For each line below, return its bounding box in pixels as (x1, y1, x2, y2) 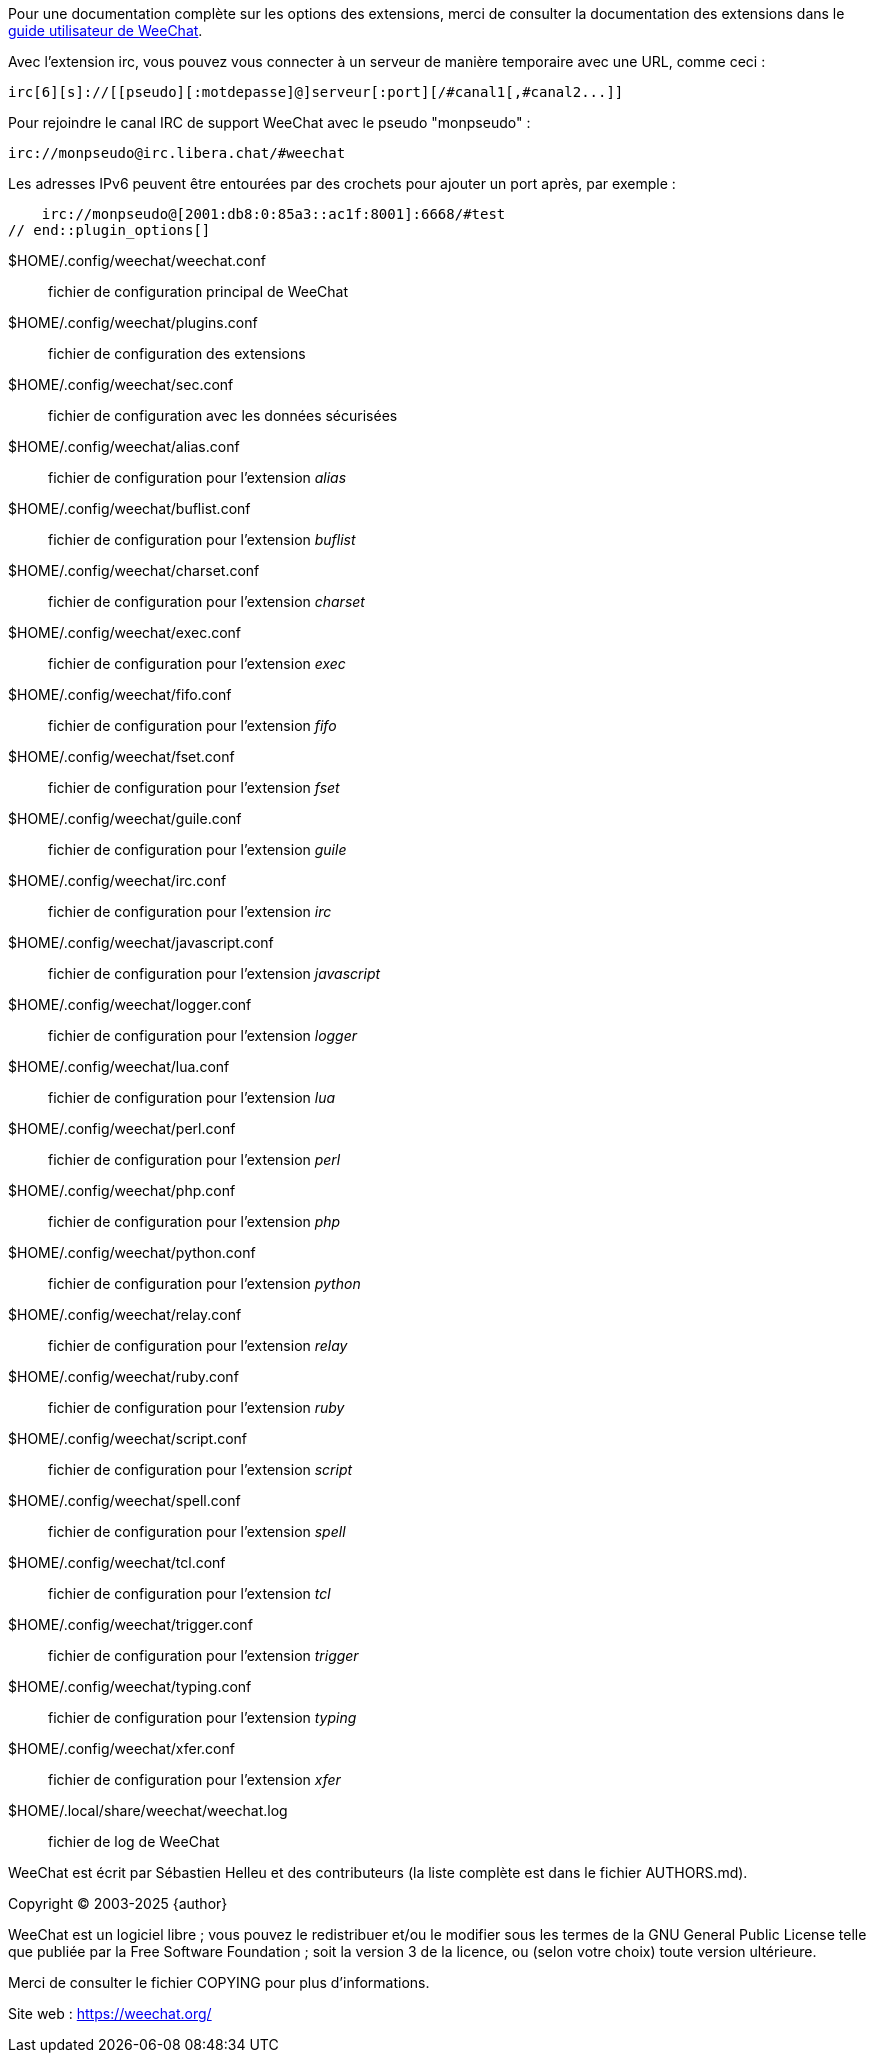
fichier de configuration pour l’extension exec (48, 655, 346, 672)
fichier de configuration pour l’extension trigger (48, 1647, 359, 1664)
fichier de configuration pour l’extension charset (48, 593, 365, 610)
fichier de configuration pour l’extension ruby (48, 1399, 345, 1416)
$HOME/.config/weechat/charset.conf (8, 562, 260, 579)
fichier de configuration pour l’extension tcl (48, 1585, 331, 1602)
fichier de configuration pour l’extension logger (48, 1027, 358, 1044)
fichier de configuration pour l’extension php (48, 1213, 341, 1230)
